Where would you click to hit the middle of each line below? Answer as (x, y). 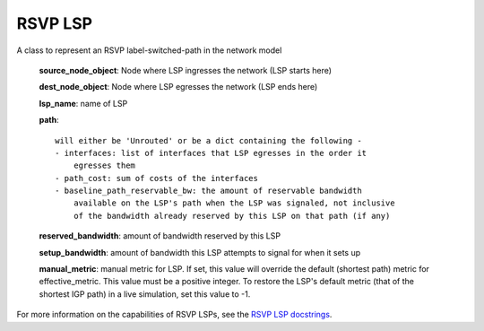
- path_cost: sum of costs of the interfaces (157, 178)
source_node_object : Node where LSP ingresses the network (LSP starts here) (185, 70)
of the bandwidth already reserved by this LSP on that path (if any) (232, 216)
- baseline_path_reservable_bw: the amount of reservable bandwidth (208, 191)
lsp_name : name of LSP (83, 103)
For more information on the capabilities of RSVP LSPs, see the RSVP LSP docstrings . (174, 315)
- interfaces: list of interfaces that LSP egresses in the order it (211, 153)
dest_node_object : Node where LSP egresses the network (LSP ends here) (178, 87)
